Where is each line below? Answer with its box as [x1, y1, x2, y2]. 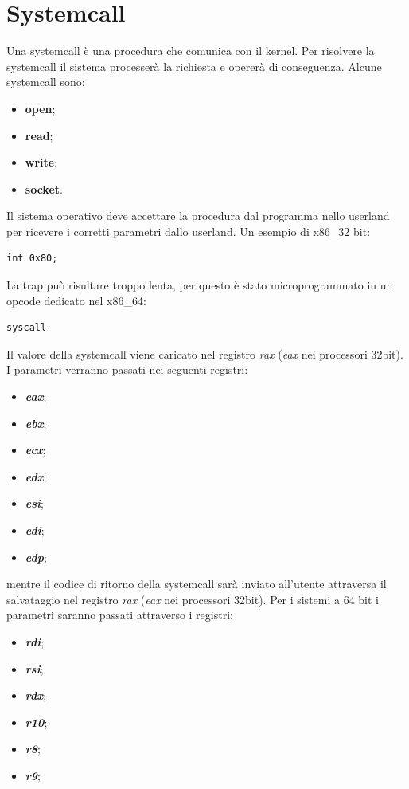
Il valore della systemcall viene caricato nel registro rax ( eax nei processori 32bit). [6, 345, 403, 362]
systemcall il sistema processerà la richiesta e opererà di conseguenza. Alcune [6, 57, 382, 74]
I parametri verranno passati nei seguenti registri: [6, 361, 248, 378]
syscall [6, 322, 47, 334]
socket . [25, 180, 63, 197]
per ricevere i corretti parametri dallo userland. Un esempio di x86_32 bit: [6, 222, 371, 239]
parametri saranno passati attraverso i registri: [6, 606, 233, 623]
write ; [25, 154, 58, 171]
